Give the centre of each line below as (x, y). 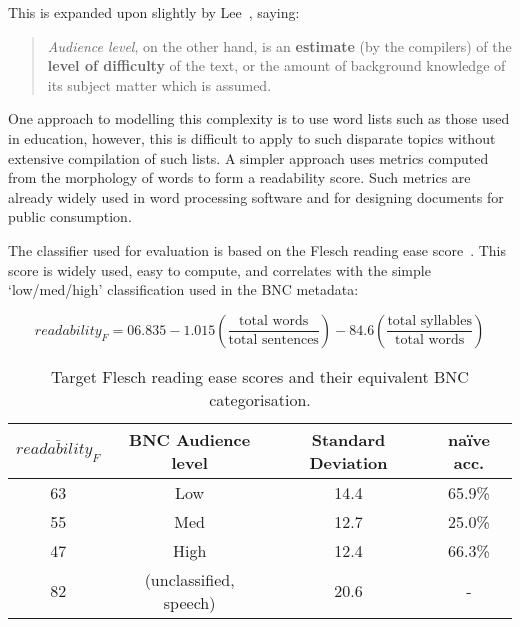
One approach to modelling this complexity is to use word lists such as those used (259, 118)
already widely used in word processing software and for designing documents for (256, 196)
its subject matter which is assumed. (159, 84)
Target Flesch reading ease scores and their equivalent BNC (260, 376)
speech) (189, 602)
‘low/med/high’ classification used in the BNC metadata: (183, 289)
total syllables (429, 321)
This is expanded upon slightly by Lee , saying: (154, 12)
